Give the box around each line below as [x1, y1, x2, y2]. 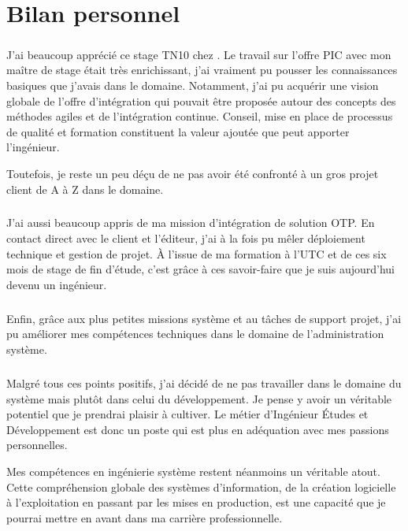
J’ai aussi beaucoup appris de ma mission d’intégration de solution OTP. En [6, 214, 375, 231]
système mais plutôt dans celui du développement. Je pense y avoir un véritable [6, 390, 392, 407]
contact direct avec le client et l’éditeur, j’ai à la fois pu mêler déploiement [6, 230, 365, 247]
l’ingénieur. [6, 139, 60, 155]
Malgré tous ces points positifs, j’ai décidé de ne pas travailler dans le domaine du [6, 374, 402, 391]
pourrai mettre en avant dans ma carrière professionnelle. [6, 509, 283, 525]
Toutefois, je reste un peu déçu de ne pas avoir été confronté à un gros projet [6, 165, 379, 181]
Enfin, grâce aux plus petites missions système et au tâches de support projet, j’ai [6, 310, 402, 326]
